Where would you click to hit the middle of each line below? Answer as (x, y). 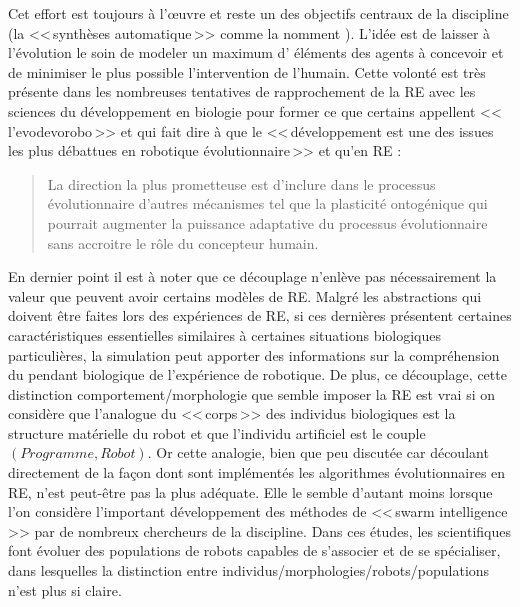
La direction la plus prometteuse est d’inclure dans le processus (241, 183)
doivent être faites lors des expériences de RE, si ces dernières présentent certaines (260, 315)
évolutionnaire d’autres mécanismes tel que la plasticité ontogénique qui (267, 203)
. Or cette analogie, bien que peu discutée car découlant (318, 452)
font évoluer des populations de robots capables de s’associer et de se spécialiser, (254, 550)
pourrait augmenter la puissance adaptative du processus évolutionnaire (267, 222)
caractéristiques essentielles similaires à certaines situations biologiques (225, 334)
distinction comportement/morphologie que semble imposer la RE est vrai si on (252, 393)
